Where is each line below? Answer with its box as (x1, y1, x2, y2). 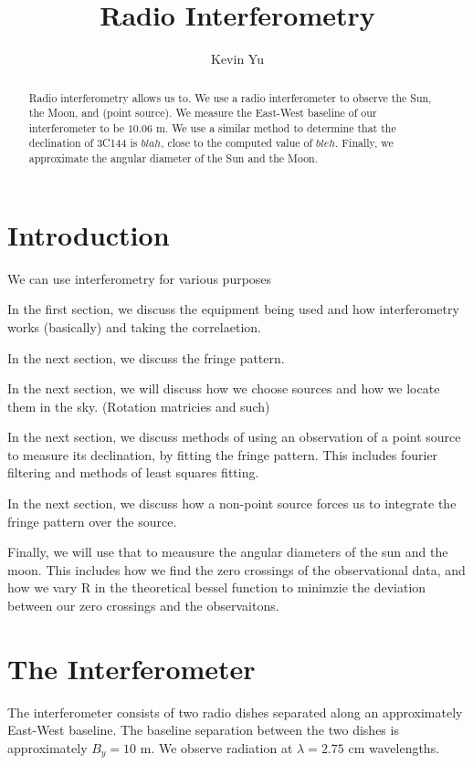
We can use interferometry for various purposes (7, 268, 272, 288)
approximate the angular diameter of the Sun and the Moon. (28, 151, 319, 166)
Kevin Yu (211, 49, 264, 68)
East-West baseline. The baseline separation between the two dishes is (7, 720, 399, 739)
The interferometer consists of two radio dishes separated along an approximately (7, 702, 463, 721)
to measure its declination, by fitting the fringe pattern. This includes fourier (7, 445, 438, 464)
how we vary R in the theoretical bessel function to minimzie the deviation (7, 578, 426, 597)
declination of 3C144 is (28, 135, 138, 151)
